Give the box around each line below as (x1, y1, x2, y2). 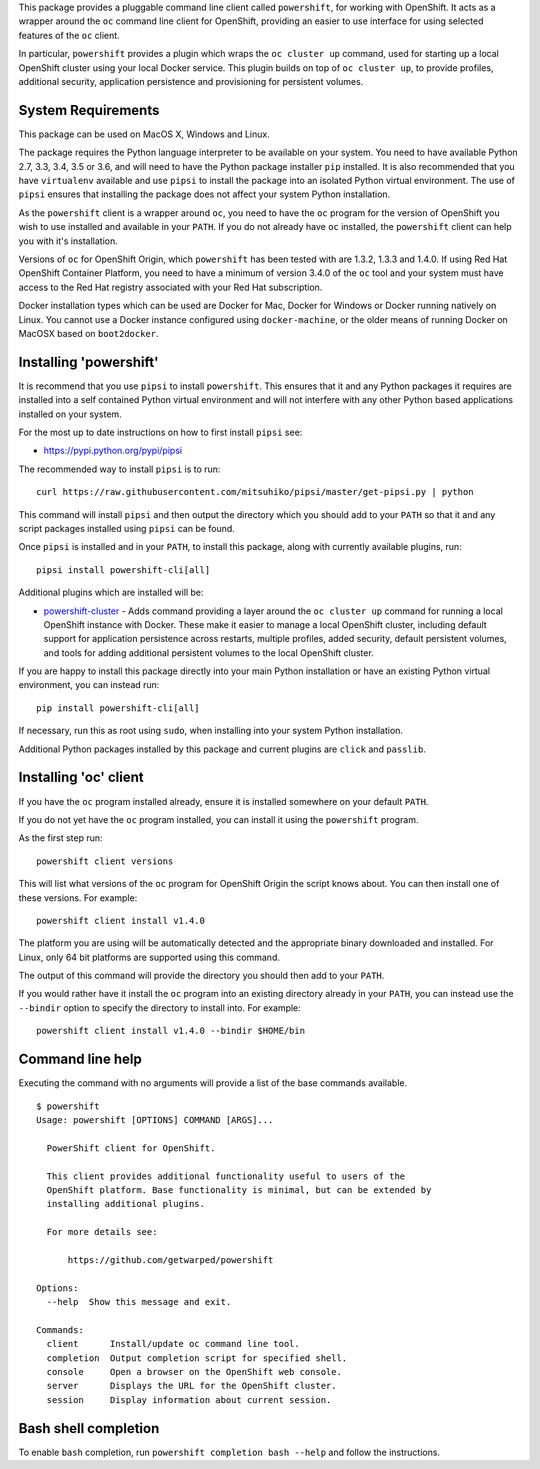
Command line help (18, 1051, 142, 1068)
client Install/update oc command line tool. (46, 1338, 300, 1350)
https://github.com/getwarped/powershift (67, 1254, 274, 1265)
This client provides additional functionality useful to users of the (46, 1170, 406, 1182)
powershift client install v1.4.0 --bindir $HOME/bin (36, 1025, 305, 1037)
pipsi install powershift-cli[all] (36, 564, 211, 575)
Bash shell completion (18, 1420, 160, 1437)
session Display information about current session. (46, 1394, 332, 1405)
